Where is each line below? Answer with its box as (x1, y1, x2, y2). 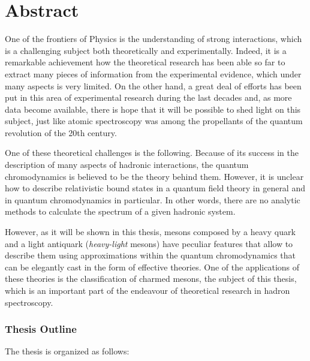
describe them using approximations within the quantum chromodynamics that (5, 249, 296, 261)
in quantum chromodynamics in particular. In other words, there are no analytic (5, 193, 300, 206)
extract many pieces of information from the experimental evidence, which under (5, 67, 302, 80)
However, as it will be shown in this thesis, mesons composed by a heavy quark (5, 225, 296, 238)
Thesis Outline (5, 321, 77, 336)
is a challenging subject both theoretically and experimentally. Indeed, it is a (5, 44, 287, 56)
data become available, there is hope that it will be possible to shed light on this (5, 103, 301, 115)
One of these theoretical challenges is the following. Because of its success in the (5, 146, 299, 159)
